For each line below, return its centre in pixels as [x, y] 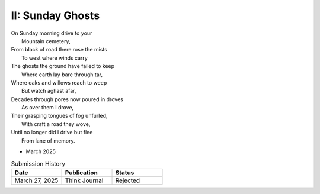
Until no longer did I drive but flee [52, 132]
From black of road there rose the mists [59, 50]
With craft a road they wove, [56, 124]
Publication [81, 173]
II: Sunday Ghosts [55, 15]
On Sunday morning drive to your [52, 33]
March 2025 [41, 151]
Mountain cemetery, [46, 41]
